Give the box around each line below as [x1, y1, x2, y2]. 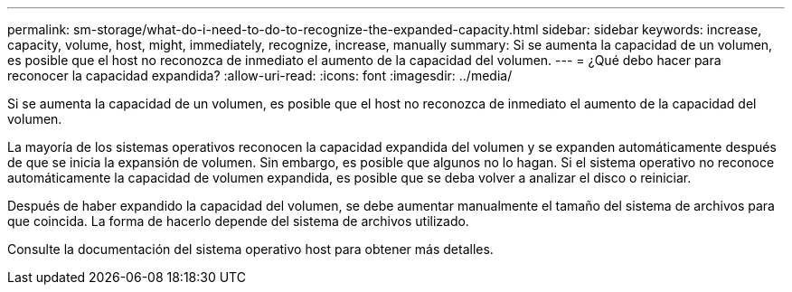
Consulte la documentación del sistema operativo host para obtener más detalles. [7, 241, 494, 257]
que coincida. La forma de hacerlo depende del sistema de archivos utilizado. [7, 213, 469, 229]
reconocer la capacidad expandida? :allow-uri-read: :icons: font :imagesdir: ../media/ [7, 68, 513, 83]
